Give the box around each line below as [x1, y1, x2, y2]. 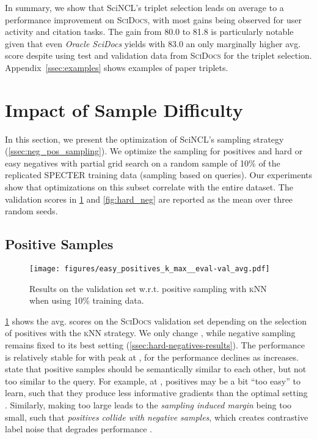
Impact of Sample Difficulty [5, 97, 243, 122]
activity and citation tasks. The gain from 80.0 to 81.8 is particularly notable [5, 25, 294, 38]
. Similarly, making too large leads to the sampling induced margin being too [5, 399, 292, 411]
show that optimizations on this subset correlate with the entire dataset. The [5, 181, 293, 193]
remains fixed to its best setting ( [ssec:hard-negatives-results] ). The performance [5, 339, 305, 351]
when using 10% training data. [29, 294, 144, 307]
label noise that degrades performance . [5, 422, 153, 435]
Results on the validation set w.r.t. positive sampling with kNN [29, 282, 267, 295]
